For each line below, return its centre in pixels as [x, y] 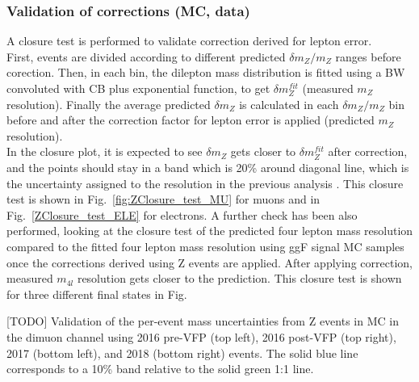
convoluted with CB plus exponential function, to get [138, 88]
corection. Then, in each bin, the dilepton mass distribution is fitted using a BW [206, 72]
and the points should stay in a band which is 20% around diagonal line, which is [208, 167]
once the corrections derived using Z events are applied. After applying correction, [209, 262]
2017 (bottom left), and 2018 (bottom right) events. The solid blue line [182, 353]
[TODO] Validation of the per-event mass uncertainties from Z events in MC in [203, 321]
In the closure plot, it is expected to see [105, 151]
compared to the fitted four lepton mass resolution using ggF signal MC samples [205, 246]
